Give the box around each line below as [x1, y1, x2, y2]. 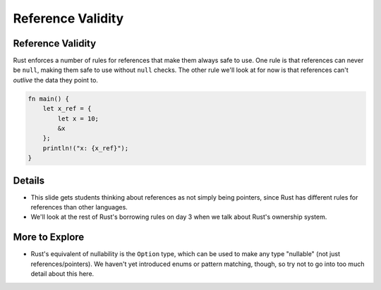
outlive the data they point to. [13, 75, 99, 84]
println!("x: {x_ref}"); [42, 144, 129, 152]
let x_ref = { [42, 104, 92, 113]
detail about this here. [30, 270, 95, 278]
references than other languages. [30, 203, 128, 212]
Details [13, 174, 45, 186]
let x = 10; [57, 114, 99, 123]
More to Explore [13, 231, 85, 243]
